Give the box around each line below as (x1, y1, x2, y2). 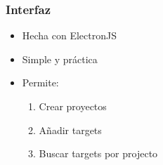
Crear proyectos (39, 99, 107, 113)
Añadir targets (39, 122, 102, 137)
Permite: (22, 75, 59, 90)
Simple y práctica (22, 51, 98, 66)
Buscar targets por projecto (39, 146, 158, 161)
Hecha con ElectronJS (22, 28, 117, 43)
